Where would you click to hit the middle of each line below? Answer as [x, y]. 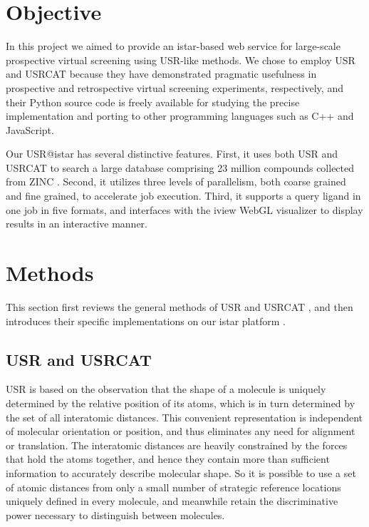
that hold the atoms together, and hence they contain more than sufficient [168, 459]
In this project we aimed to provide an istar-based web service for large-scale [173, 46]
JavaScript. [30, 129]
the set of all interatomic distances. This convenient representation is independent [184, 417]
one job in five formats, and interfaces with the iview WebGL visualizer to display [184, 209]
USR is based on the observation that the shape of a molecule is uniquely [166, 389]
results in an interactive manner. [77, 224]
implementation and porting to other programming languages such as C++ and [180, 116]
